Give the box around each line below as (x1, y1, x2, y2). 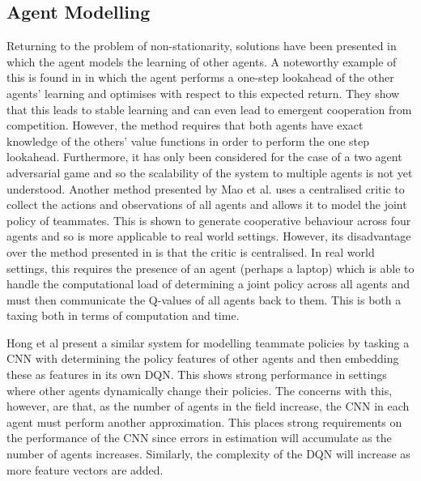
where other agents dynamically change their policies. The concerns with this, (6, 381, 393, 398)
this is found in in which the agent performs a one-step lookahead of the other (6, 69, 394, 86)
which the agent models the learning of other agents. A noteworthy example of (6, 53, 397, 70)
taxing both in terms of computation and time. (6, 307, 240, 324)
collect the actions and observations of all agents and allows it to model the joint (6, 196, 407, 213)
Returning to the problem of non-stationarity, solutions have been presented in (6, 37, 397, 54)
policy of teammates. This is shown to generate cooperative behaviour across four (6, 211, 411, 228)
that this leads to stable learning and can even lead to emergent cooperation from (6, 100, 412, 117)
